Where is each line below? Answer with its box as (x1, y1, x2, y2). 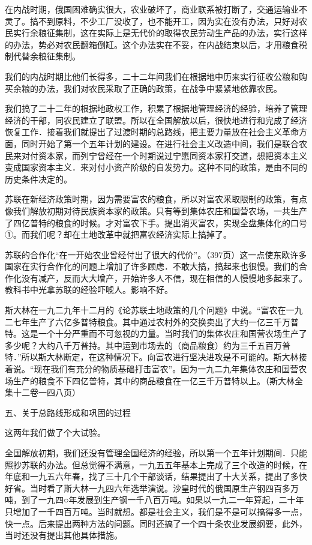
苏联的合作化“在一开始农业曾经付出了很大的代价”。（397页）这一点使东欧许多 (5, 248, 307, 260)
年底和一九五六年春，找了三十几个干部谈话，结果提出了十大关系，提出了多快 (5, 470, 307, 483)
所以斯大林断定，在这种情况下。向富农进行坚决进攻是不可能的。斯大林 (21, 351, 299, 363)
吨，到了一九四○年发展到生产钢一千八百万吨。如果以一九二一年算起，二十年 (5, 493, 304, 506)
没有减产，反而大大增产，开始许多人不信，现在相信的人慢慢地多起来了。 (21, 271, 307, 284)
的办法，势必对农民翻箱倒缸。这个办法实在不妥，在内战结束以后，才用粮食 (5, 38, 299, 50)
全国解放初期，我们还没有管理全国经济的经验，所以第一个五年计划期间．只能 (5, 447, 307, 459)
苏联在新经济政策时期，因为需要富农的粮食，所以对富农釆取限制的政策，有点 (5, 193, 307, 205)
